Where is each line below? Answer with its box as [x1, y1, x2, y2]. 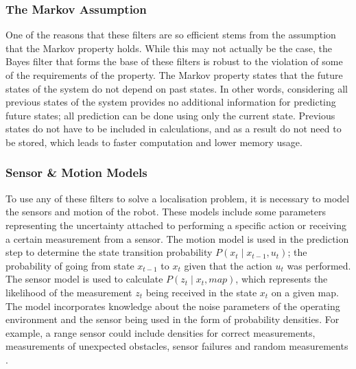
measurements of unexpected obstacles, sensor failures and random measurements [5, 339, 348, 353]
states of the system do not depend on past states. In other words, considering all [5, 81, 348, 95]
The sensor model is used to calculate [5, 272, 163, 286]
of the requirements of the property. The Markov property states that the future [5, 68, 343, 82]
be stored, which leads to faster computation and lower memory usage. [5, 134, 302, 149]
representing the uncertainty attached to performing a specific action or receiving [5, 217, 347, 232]
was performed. [287, 258, 351, 272]
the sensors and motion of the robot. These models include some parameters [5, 204, 326, 219]
